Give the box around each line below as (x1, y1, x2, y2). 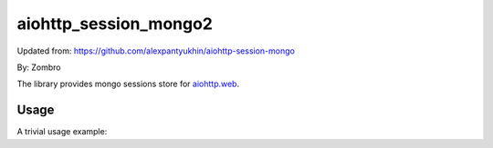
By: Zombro (16, 62, 61, 73)
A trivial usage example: (16, 126, 108, 137)
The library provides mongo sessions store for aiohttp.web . (16, 78, 240, 90)
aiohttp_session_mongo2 (16, 14, 214, 34)
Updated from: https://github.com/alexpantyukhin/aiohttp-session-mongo (16, 45, 296, 56)
